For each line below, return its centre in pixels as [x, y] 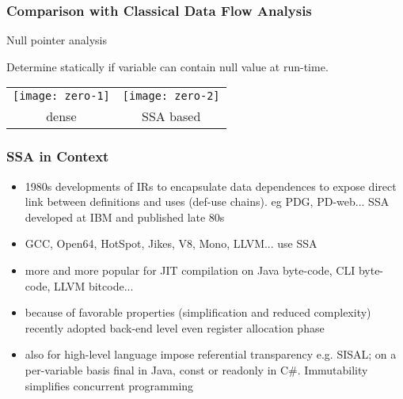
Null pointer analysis [57, 40]
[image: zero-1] [61, 96]
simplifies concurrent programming [109, 385]
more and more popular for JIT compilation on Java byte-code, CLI [190, 270]
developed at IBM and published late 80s [125, 217]
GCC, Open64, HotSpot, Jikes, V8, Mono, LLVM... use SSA [171, 243]
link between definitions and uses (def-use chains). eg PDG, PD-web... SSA [207, 201]
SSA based [171, 116]
